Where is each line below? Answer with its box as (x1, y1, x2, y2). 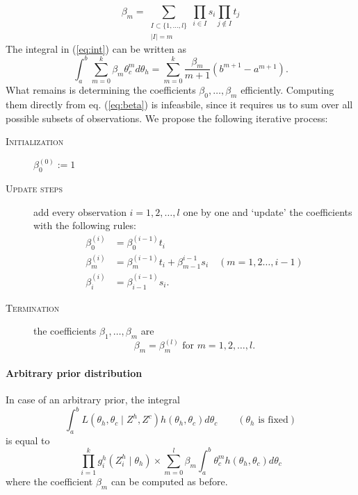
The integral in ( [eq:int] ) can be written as (6, 41, 186, 56)
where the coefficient (6, 474, 93, 489)
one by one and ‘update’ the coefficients (183, 204, 352, 219)
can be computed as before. (111, 474, 228, 489)
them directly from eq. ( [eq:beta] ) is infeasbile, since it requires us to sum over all (6, 97, 353, 111)
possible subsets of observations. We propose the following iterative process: (6, 110, 328, 125)
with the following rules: (33, 218, 136, 233)
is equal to (6, 433, 50, 447)
